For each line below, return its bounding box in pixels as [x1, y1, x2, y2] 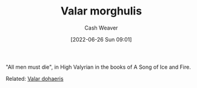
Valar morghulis [60, 4, 142, 18]
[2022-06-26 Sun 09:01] [70, 36, 132, 43]
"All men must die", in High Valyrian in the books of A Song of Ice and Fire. [5, 63, 192, 71]
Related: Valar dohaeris [5, 75, 64, 82]
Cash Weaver [84, 24, 118, 31]
